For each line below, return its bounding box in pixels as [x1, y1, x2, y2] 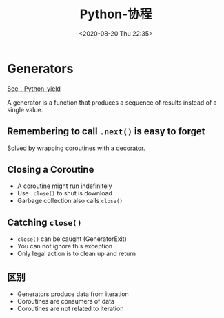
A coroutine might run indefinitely [17, 182, 112, 190]
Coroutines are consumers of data [17, 297, 115, 305]
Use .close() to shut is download [17, 189, 112, 198]
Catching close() [7, 216, 82, 228]
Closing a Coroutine [7, 163, 94, 176]
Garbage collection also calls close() [17, 197, 123, 205]
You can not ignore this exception [17, 242, 113, 251]
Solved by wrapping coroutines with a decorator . [7, 144, 145, 152]
